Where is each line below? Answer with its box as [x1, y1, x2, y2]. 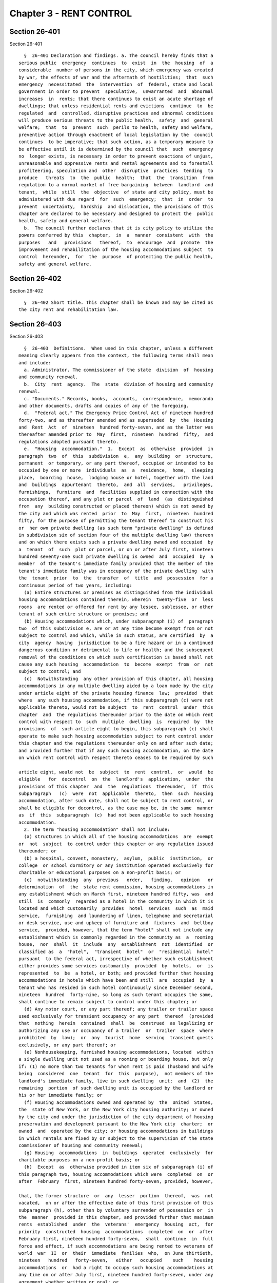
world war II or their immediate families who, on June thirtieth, [18, 1250, 213, 1256]
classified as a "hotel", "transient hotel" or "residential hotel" [18, 948, 213, 955]
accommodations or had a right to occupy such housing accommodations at [18, 1265, 213, 1270]
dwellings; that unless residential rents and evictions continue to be [18, 103, 213, 109]
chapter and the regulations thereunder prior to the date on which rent [18, 711, 213, 717]
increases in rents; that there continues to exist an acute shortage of [18, 95, 213, 102]
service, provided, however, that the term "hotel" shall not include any [18, 927, 213, 933]
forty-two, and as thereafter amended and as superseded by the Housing [18, 417, 213, 423]
